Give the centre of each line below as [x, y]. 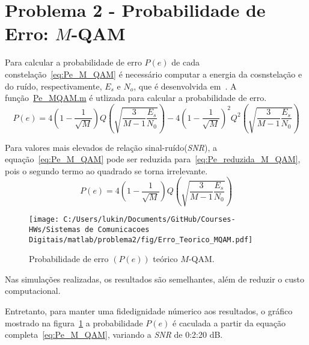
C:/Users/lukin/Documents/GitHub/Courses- [149, 220]
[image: [44, 220]
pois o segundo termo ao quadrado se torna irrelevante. [106, 170]
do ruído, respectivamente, [54, 86]
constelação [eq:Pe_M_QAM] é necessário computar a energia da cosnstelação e [154, 74]
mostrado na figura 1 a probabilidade [74, 322]
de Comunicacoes [117, 229]
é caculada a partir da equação [229, 322]
